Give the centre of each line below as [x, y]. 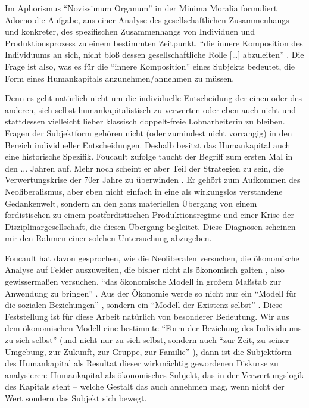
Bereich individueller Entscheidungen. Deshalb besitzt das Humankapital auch [148, 144]
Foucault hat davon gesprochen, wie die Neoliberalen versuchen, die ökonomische [152, 258]
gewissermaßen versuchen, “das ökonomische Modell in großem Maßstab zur [143, 281]
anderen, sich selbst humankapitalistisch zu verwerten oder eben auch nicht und [150, 109]
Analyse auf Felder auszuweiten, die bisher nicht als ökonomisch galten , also [145, 270]
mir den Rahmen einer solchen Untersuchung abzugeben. [108, 238]
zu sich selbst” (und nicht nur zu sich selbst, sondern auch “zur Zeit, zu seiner [147, 340]
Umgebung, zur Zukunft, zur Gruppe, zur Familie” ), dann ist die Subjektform [148, 351]
